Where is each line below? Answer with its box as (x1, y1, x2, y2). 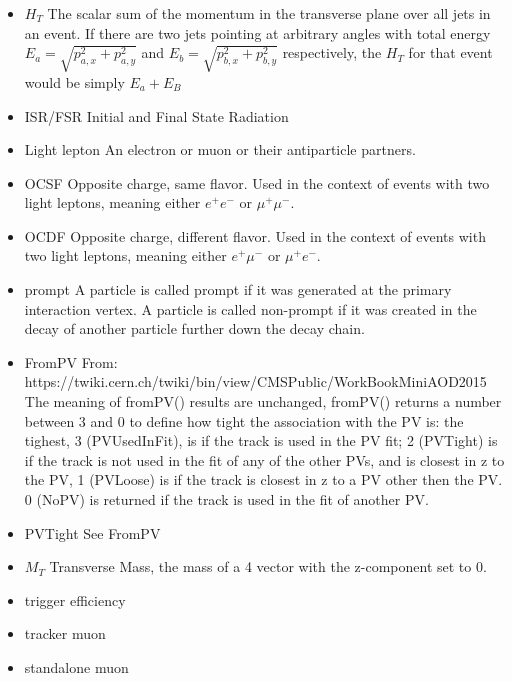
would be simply (24, 71, 125, 92)
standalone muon (24, 656, 129, 677)
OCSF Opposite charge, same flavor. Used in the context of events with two (24, 172, 490, 193)
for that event (408, 42, 493, 63)
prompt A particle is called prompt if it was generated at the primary (24, 279, 452, 300)
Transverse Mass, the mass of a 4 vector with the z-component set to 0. (49, 556, 487, 577)
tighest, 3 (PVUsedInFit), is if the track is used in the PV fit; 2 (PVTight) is (24, 430, 498, 451)
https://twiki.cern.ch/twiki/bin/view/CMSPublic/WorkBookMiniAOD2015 (24, 371, 487, 392)
